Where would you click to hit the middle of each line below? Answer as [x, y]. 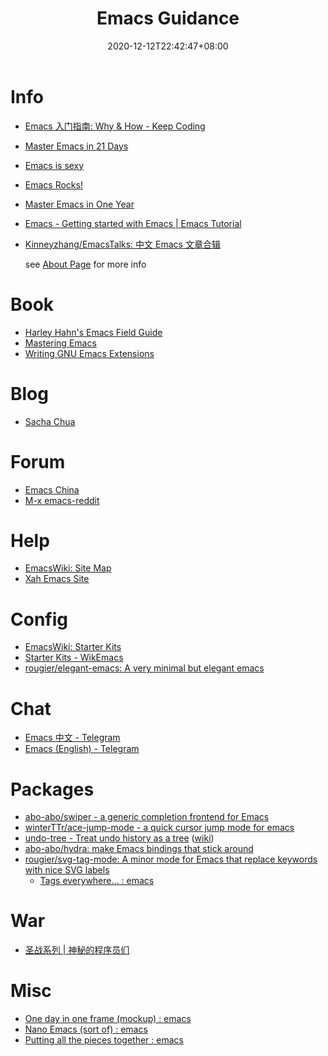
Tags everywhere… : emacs [97, 881]
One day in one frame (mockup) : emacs [108, 1019]
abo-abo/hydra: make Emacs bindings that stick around [139, 849]
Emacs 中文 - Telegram [72, 738]
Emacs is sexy [54, 165]
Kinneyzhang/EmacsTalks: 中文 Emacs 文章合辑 [122, 244]
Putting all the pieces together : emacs [104, 1040]
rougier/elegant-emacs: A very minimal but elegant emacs [144, 668]
